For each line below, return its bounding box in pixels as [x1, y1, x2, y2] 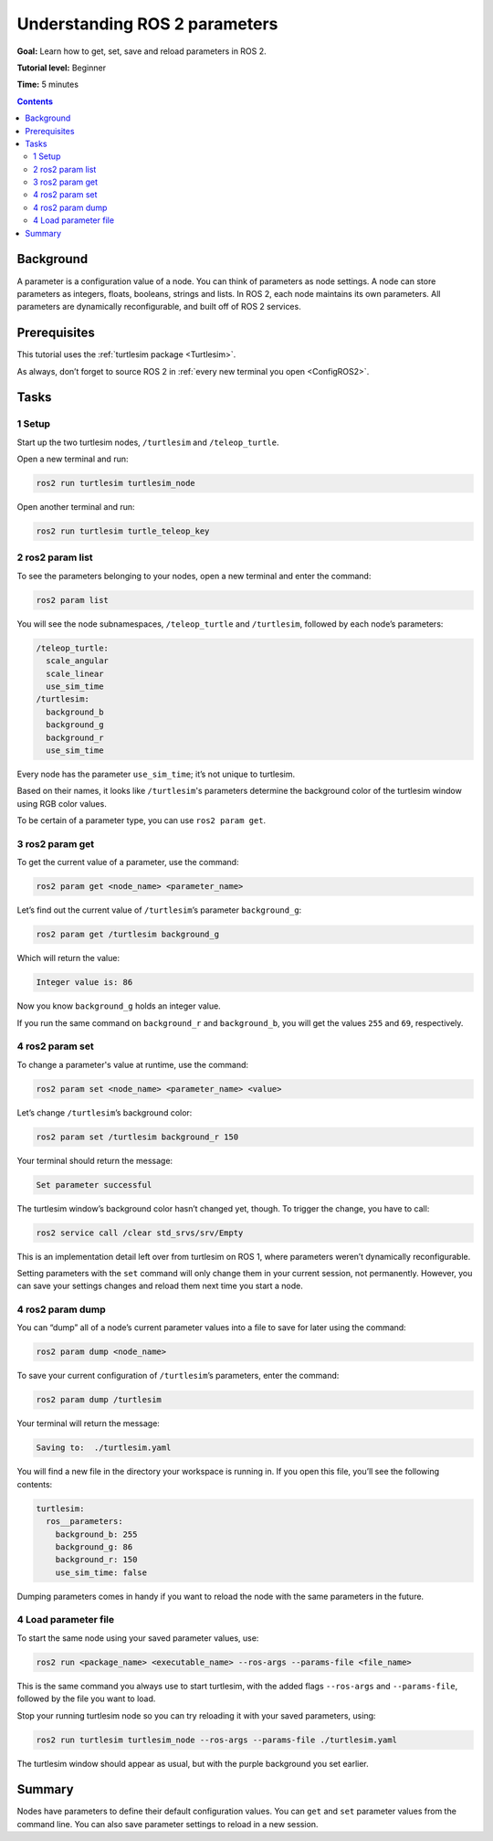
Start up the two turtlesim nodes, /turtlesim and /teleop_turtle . [16, 437, 279, 448]
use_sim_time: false [55, 1567, 148, 1578]
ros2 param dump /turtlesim [36, 1394, 162, 1405]
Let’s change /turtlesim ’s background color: [16, 1106, 193, 1118]
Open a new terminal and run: [16, 453, 129, 465]
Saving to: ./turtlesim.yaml [36, 1443, 172, 1453]
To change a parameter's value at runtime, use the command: [16, 1059, 249, 1070]
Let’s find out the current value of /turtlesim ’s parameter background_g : [16, 905, 302, 915]
